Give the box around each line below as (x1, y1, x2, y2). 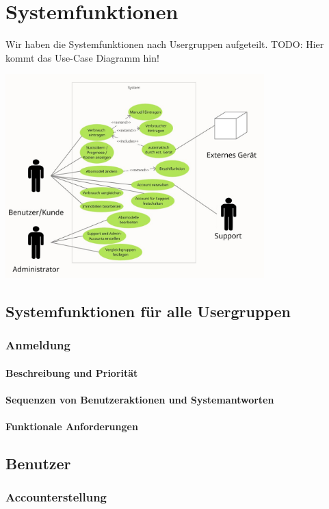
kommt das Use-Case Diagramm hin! (5, 50, 159, 64)
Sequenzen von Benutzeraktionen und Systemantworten (5, 392, 274, 406)
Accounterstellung (5, 488, 107, 506)
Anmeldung (5, 336, 70, 353)
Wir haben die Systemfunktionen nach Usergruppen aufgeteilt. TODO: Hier (5, 37, 324, 51)
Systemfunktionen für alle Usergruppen (5, 300, 291, 321)
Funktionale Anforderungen (5, 419, 138, 433)
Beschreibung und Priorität (5, 365, 138, 380)
